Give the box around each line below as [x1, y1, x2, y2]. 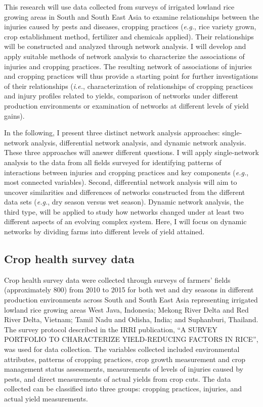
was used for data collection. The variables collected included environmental [4, 344, 240, 354]
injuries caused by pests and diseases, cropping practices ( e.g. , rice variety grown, [4, 21, 256, 32]
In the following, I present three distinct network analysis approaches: [4, 127, 220, 138]
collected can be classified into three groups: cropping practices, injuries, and [4, 383, 242, 394]
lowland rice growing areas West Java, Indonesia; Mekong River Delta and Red [4, 304, 249, 315]
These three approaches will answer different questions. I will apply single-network [4, 147, 259, 158]
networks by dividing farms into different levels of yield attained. [4, 226, 205, 237]
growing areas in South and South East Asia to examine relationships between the [4, 11, 259, 22]
